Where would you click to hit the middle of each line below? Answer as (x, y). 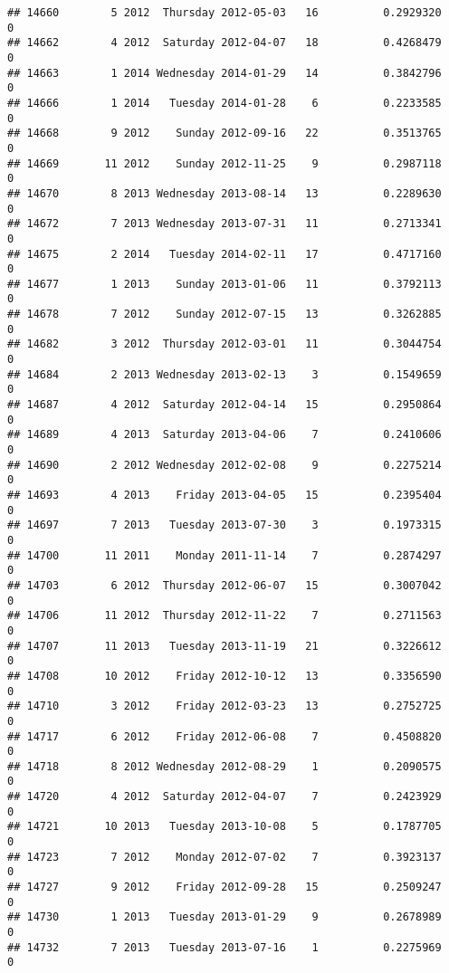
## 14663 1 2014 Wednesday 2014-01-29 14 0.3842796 (224, 73)
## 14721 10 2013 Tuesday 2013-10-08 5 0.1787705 (224, 827)
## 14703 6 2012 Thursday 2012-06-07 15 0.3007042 (224, 585)
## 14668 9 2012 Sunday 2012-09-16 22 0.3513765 (224, 134)
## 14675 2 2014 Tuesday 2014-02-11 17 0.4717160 (224, 254)
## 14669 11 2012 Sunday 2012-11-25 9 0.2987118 (224, 163)
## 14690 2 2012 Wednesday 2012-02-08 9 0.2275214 (224, 465)
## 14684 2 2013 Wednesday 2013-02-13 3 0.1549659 (224, 374)
